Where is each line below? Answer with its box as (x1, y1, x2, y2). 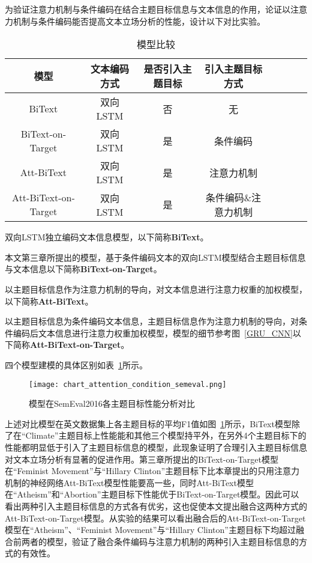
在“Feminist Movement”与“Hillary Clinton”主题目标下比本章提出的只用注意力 (5, 464, 300, 477)
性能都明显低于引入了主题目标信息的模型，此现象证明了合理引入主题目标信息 (5, 440, 307, 453)
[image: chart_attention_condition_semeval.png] (29, 380, 227, 389)
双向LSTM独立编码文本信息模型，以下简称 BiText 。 (5, 231, 209, 243)
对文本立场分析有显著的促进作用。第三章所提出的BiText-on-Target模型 (5, 452, 279, 465)
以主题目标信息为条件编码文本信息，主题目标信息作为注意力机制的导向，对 (5, 315, 299, 327)
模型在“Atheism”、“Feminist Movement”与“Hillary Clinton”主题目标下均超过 (5, 523, 296, 536)
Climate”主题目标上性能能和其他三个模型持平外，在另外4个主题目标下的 (25, 429, 307, 442)
